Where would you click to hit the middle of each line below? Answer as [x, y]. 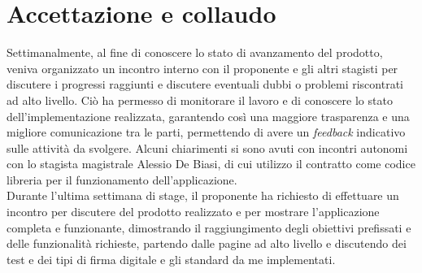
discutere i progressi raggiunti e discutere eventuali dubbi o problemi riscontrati [205, 84]
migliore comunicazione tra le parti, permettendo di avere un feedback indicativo [206, 132]
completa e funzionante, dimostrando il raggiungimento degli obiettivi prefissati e [209, 227]
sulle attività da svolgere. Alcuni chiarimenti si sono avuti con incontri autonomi [207, 147]
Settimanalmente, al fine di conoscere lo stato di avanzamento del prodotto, [195, 52]
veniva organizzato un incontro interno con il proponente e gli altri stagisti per [202, 68]
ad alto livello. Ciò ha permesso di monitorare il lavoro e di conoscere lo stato [200, 100]
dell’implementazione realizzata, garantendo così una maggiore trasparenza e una [208, 116]
